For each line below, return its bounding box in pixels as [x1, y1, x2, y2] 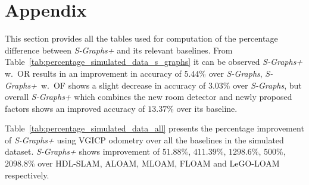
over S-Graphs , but [233, 79, 302, 91]
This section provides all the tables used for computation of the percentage [5, 32, 278, 45]
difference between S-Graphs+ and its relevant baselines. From [5, 43, 233, 56]
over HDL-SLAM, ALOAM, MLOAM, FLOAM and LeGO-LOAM [38, 157, 280, 170]
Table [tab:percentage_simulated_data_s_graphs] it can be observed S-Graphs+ [5, 55, 303, 68]
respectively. [5, 168, 49, 181]
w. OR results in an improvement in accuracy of [5, 67, 182, 79]
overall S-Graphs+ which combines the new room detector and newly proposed [5, 90, 292, 103]
